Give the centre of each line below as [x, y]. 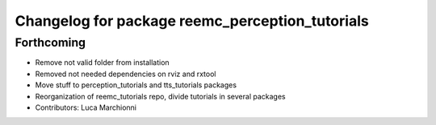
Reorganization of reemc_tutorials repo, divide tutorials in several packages [160, 96]
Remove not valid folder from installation [102, 62]
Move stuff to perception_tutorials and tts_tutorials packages [136, 85]
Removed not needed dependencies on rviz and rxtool [126, 74]
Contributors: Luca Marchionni [86, 107]
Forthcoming [50, 42]
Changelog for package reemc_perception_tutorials [192, 21]
